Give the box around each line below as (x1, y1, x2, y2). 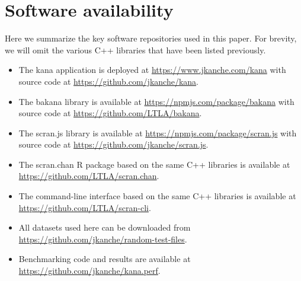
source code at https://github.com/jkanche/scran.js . (18, 138, 209, 151)
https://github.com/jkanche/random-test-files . (18, 232, 187, 245)
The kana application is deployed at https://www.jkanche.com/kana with (18, 63, 286, 76)
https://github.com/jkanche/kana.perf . (18, 264, 161, 277)
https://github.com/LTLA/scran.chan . (18, 170, 159, 182)
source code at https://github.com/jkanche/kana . (18, 75, 198, 87)
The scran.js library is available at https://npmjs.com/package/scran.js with (18, 126, 297, 139)
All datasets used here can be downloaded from (18, 221, 191, 234)
